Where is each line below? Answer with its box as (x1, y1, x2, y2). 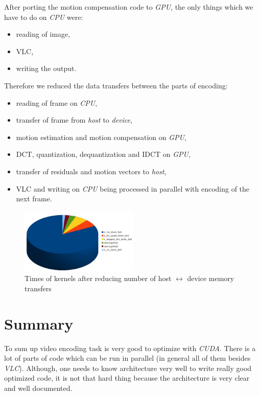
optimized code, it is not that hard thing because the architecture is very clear (4, 373, 250, 383)
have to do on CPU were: (4, 11, 83, 22)
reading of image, (16, 29, 70, 39)
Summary (4, 313, 74, 334)
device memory (187, 273, 234, 284)
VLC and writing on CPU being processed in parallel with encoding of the (16, 183, 250, 194)
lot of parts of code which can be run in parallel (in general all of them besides (4, 353, 251, 363)
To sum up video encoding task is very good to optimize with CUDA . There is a (4, 342, 256, 353)
